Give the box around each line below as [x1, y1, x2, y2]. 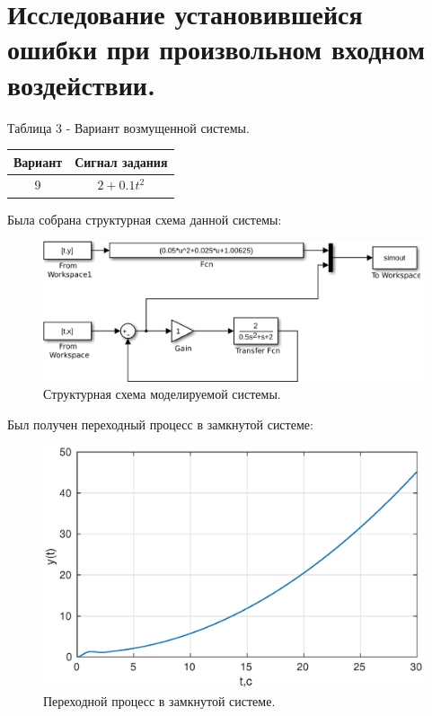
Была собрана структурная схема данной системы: [7, 209, 282, 228]
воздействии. [7, 66, 155, 102]
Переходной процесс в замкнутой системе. [43, 691, 276, 710]
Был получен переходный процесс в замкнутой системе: [7, 414, 313, 433]
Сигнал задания [75, 152, 168, 171]
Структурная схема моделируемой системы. [43, 385, 281, 403]
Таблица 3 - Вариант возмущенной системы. [7, 118, 250, 137]
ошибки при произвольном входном [7, 31, 425, 67]
